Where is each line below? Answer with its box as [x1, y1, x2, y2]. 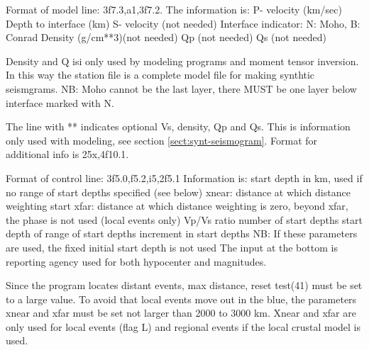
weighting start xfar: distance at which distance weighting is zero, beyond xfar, [6, 198, 348, 213]
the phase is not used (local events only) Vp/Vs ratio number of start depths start [6, 212, 363, 227]
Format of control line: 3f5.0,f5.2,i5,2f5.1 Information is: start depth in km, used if [6, 170, 363, 185]
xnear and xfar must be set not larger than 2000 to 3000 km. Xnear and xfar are [6, 305, 356, 320]
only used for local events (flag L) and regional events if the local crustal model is [6, 319, 361, 334]
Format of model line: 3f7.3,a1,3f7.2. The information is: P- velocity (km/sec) [6, 2, 342, 16]
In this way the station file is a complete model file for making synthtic [6, 67, 315, 82]
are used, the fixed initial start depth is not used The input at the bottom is [6, 239, 338, 254]
